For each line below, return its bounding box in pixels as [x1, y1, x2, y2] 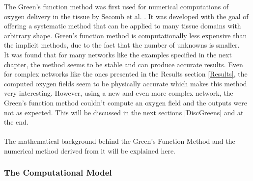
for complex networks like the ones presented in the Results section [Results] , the [4, 69, 248, 79]
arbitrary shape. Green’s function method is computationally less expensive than [4, 30, 247, 40]
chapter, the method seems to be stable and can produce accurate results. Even [4, 59, 243, 69]
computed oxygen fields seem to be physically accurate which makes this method [4, 78, 247, 88]
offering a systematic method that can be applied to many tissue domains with [4, 21, 241, 31]
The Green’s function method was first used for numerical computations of [4, 1, 229, 11]
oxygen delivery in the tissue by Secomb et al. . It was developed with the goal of [4, 11, 249, 21]
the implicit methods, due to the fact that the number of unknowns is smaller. [4, 40, 240, 50]
